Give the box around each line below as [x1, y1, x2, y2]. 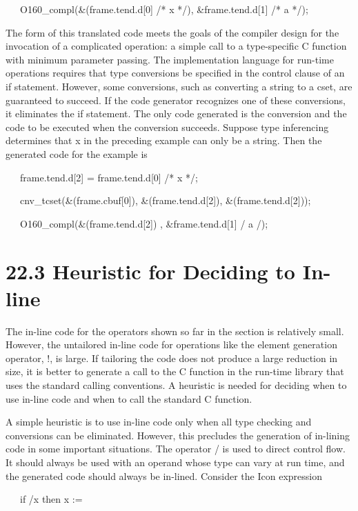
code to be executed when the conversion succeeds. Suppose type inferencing [6, 119, 329, 134]
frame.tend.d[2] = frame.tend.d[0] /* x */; [19, 170, 198, 184]
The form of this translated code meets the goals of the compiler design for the [6, 25, 339, 39]
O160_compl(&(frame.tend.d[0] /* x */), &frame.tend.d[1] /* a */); [19, 2, 308, 16]
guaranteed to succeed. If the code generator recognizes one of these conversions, [6, 92, 346, 107]
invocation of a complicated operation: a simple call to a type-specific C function [6, 39, 347, 53]
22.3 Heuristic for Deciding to [6, 257, 295, 285]
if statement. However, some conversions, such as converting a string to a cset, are [6, 79, 352, 93]
